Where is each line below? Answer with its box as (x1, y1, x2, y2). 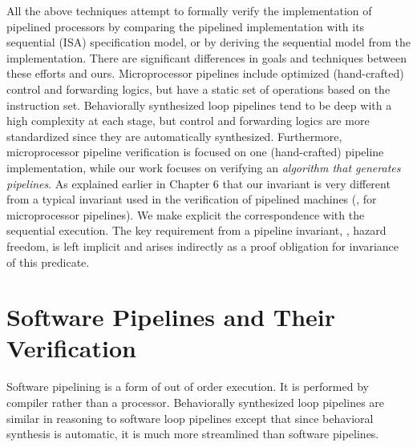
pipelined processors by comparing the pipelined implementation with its (6, 18, 365, 34)
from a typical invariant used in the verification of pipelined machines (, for (6, 191, 377, 207)
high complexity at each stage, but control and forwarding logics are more (6, 112, 370, 129)
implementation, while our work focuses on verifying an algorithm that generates (6, 159, 401, 175)
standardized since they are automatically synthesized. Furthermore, (6, 127, 342, 144)
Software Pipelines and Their (6, 300, 336, 333)
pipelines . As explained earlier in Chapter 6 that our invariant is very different (6, 175, 391, 191)
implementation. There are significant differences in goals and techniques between (6, 49, 407, 66)
